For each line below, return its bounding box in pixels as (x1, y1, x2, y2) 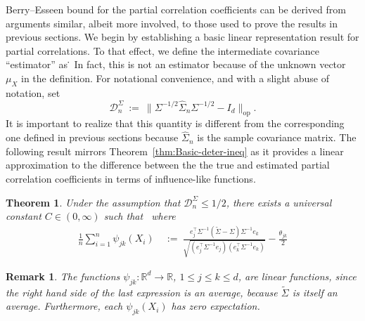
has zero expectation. (171, 299, 260, 313)
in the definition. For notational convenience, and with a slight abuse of (21, 70, 329, 85)
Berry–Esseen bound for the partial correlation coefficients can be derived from (6, 2, 346, 16)
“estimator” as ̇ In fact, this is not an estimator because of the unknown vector (6, 57, 346, 72)
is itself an (292, 284, 338, 299)
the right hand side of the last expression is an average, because (6, 284, 278, 299)
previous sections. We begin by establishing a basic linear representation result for (6, 30, 359, 44)
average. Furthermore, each (6, 299, 123, 313)
